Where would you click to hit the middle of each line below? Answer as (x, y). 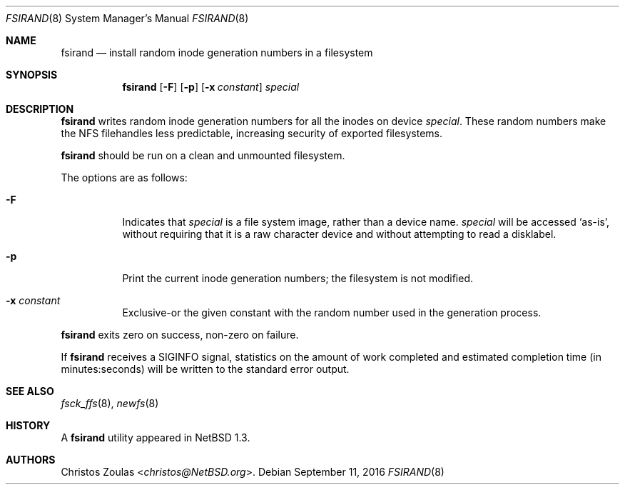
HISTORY (28, 425)
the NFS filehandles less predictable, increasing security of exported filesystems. (252, 133)
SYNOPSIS (32, 75)
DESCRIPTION (40, 109)
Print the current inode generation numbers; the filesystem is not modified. (298, 278)
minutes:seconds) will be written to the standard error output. (205, 369)
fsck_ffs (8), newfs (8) (110, 403)
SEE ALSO (30, 391)
